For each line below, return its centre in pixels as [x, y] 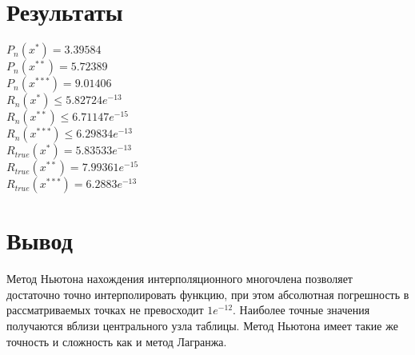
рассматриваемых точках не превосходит [105, 310]
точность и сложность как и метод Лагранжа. [117, 341]
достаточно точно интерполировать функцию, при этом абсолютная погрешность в [208, 294]
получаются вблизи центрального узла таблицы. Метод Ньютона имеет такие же [202, 326]
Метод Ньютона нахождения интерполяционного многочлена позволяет [180, 279]
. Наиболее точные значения [301, 310]
